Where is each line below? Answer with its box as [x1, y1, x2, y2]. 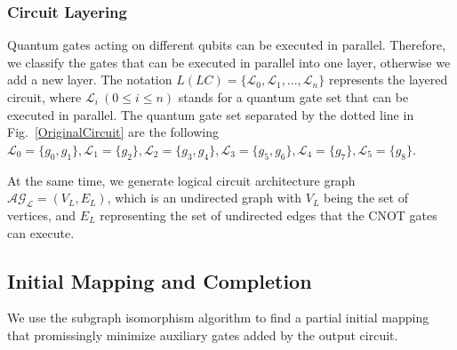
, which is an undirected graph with [107, 188, 302, 207]
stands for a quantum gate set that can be [178, 88, 409, 106]
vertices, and [7, 205, 76, 224]
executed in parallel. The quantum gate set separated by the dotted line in [7, 105, 414, 123]
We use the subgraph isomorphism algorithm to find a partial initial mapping [7, 308, 429, 327]
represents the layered [328, 70, 448, 89]
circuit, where [7, 88, 82, 106]
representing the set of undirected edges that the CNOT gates [100, 205, 437, 224]
